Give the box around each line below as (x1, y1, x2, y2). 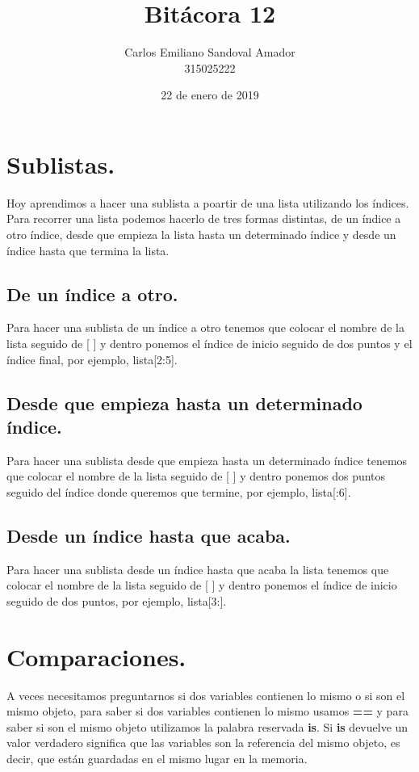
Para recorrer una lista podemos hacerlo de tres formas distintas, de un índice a (6, 210, 401, 227)
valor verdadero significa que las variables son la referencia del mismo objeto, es (6, 734, 400, 751)
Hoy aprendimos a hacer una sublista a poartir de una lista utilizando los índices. (6, 194, 409, 211)
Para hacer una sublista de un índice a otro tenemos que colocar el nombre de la (6, 319, 404, 336)
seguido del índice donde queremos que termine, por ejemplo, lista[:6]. (6, 483, 351, 500)
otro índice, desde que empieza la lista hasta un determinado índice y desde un (6, 226, 396, 243)
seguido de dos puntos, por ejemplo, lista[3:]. (6, 592, 227, 609)
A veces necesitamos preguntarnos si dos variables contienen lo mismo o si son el (6, 686, 405, 703)
